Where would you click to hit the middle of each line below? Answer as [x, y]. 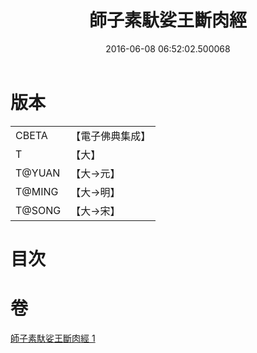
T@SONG [38, 210]
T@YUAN [38, 173]
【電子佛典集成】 [111, 136]
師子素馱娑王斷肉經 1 [53, 338]
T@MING [37, 191]
